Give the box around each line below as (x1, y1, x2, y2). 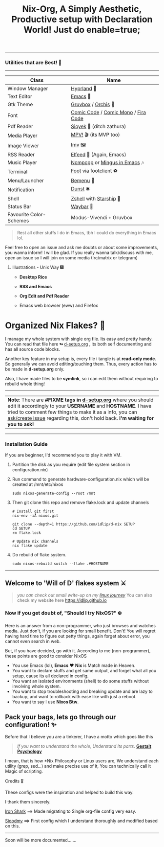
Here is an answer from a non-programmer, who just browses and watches (5, 622, 156, 628)
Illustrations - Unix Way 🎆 (12, 264, 64, 270)
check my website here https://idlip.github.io (17, 597, 107, 603)
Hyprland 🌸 (70, 85, 97, 92)
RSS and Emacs (19, 284, 52, 290)
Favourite (7, 211, 29, 218)
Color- (30, 211, 46, 218)
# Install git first (12, 509, 54, 514)
